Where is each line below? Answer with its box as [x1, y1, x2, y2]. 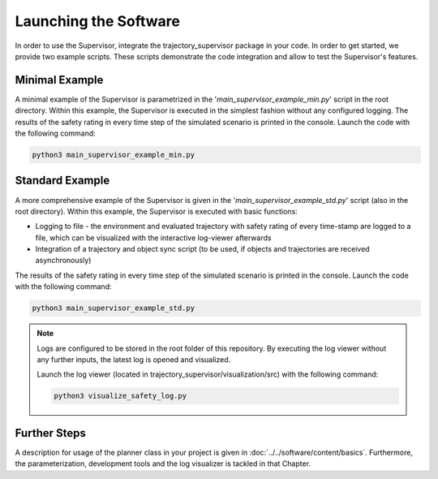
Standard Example [15, 174, 110, 188]
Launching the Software [15, 12, 181, 30]
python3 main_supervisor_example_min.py [32, 150, 195, 159]
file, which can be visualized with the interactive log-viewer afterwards [35, 232, 272, 243]
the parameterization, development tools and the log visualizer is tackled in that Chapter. [15, 459, 311, 468]
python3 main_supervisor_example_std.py [32, 304, 195, 313]
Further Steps [15, 426, 87, 440]
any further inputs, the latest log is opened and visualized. [36, 354, 231, 365]
